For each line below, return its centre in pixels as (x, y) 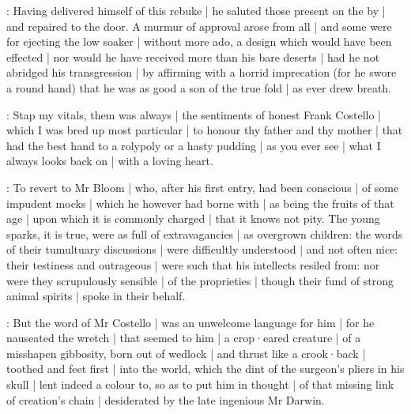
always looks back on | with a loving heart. (110, 161)
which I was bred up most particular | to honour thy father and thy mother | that (205, 130)
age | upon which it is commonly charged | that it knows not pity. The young (193, 218)
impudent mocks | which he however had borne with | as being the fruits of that (200, 203)
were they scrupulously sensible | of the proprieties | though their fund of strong (200, 280)
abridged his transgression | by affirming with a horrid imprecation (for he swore (202, 72)
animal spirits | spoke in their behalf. (96, 296)
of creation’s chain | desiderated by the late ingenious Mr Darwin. (166, 399)
